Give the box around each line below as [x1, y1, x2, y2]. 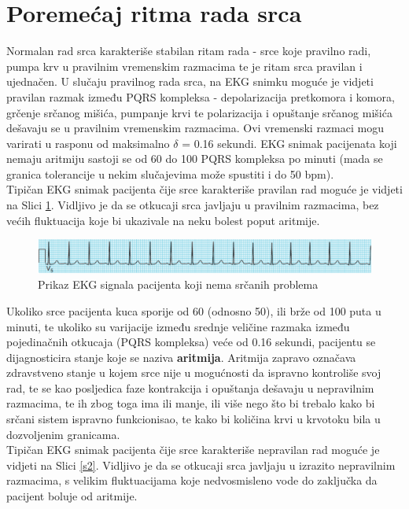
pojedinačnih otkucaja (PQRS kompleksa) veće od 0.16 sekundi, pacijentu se [6, 334, 376, 350]
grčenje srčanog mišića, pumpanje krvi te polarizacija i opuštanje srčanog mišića [6, 104, 392, 120]
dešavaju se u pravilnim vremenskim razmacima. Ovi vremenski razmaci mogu [6, 120, 384, 136]
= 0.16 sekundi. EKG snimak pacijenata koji [182, 135, 397, 151]
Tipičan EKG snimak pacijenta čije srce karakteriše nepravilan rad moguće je [6, 441, 380, 458]
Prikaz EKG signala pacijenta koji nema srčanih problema [38, 276, 319, 293]
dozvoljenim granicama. [6, 426, 120, 442]
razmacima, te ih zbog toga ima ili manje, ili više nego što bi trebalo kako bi [6, 395, 375, 411]
